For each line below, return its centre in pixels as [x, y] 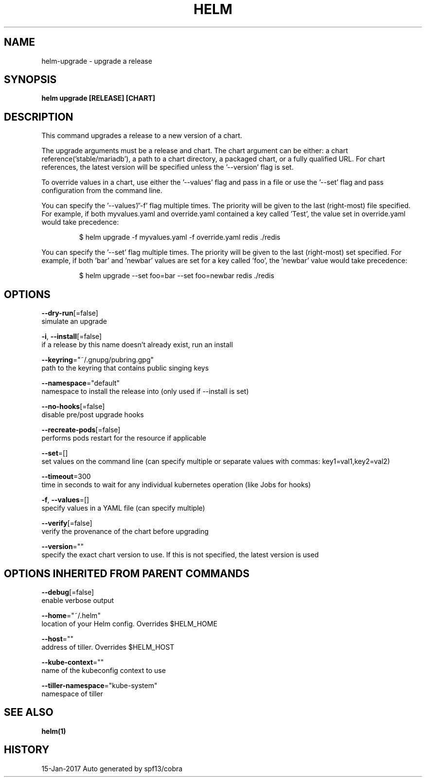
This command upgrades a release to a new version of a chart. [142, 136]
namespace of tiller [72, 693]
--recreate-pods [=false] [81, 430]
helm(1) [54, 731]
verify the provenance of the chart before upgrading [125, 532]
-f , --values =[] [65, 500]
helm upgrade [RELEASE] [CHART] [98, 98]
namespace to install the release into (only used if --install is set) [145, 391]
